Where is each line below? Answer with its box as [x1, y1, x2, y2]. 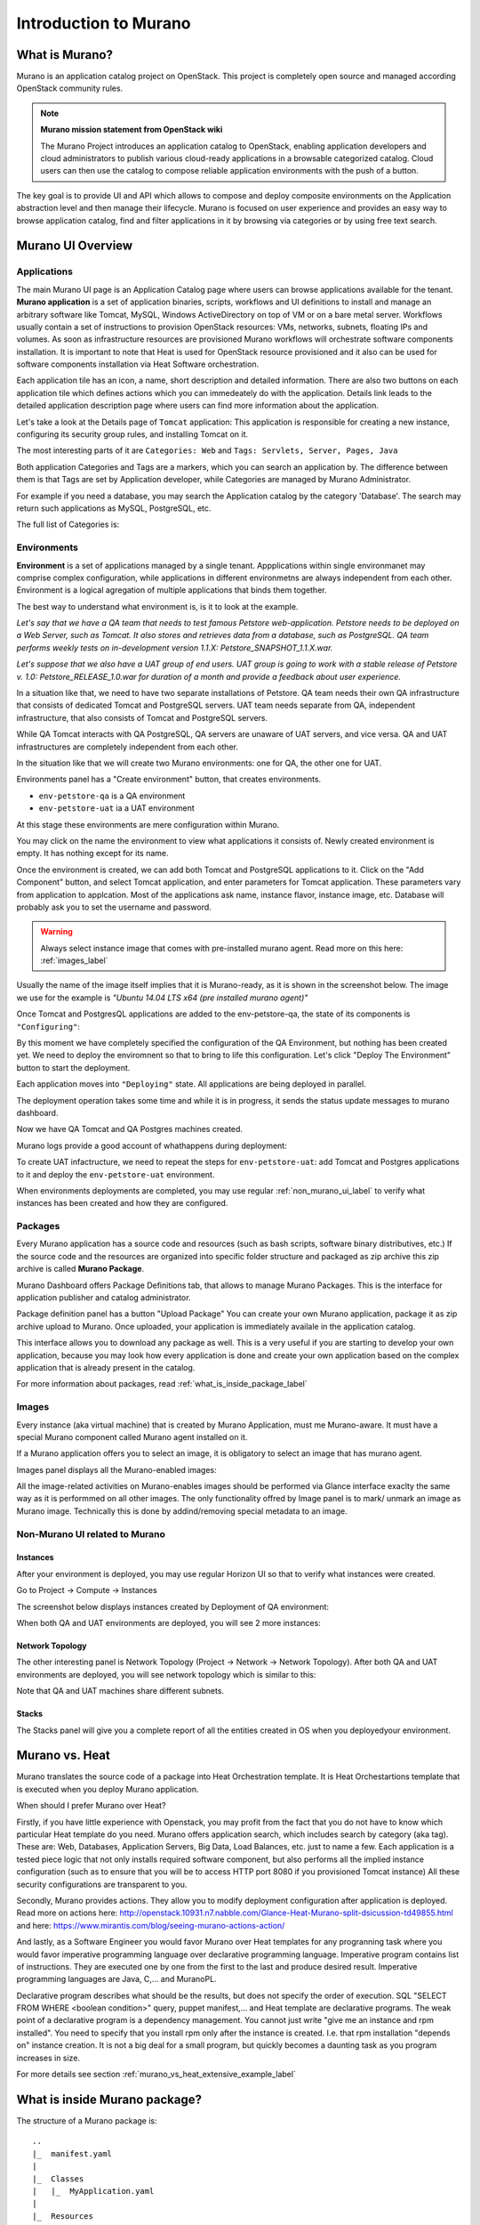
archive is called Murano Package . [16, 1264, 145, 1274]
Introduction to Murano [16, 13, 191, 33]
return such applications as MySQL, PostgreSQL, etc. [16, 503, 212, 514]
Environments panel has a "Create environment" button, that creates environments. [16, 774, 322, 785]
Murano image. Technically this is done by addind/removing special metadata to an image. [16, 1505, 348, 1517]
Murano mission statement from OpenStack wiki [40, 125, 223, 135]
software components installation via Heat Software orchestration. [16, 359, 260, 369]
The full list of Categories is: [16, 519, 120, 530]
